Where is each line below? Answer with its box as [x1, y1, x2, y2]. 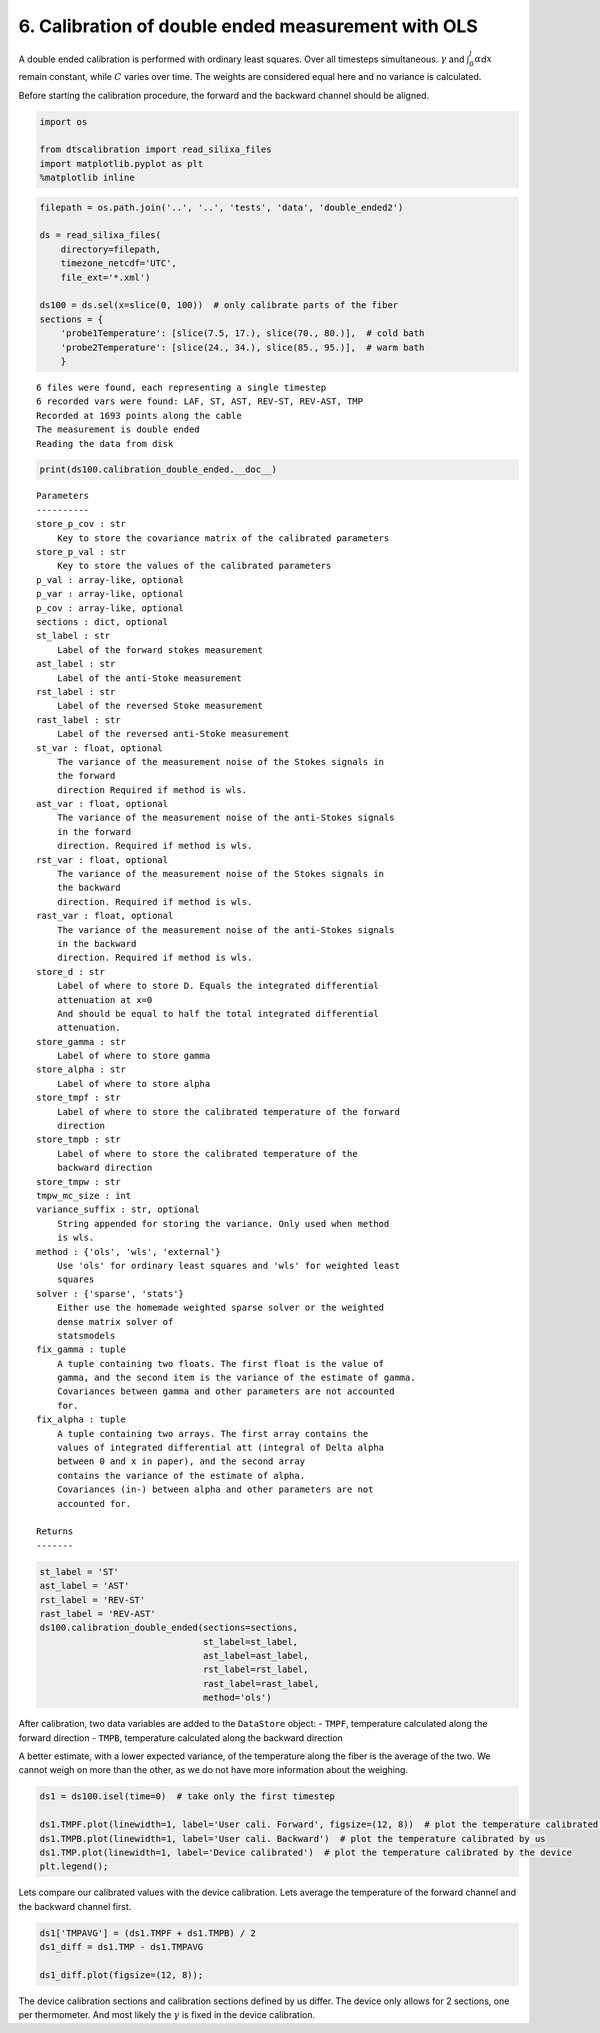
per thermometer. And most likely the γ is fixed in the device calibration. [18, 2009, 315, 2021]
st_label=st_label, [202, 1636, 299, 1647]
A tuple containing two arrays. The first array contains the [56, 1428, 369, 1439]
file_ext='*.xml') [60, 271, 151, 283]
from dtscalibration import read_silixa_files [39, 144, 272, 155]
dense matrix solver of [56, 1316, 174, 1327]
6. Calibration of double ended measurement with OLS [18, 15, 479, 37]
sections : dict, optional [36, 616, 169, 627]
